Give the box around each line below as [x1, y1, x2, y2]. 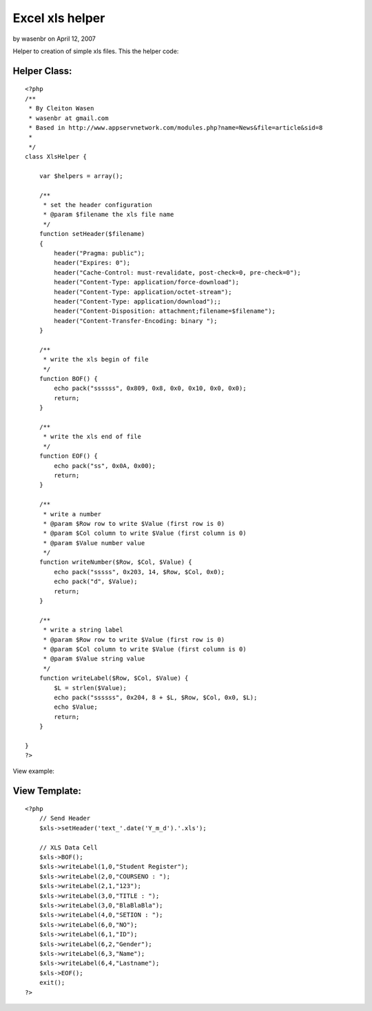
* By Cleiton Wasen [28, 104, 94, 112]
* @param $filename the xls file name [43, 210, 174, 219]
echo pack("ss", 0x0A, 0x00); [54, 462, 156, 469]
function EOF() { [39, 452, 98, 460]
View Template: [12, 785, 82, 796]
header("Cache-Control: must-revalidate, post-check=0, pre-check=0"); [54, 268, 301, 276]
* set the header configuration [43, 201, 153, 209]
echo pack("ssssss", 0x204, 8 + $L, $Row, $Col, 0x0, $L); [54, 694, 258, 701]
